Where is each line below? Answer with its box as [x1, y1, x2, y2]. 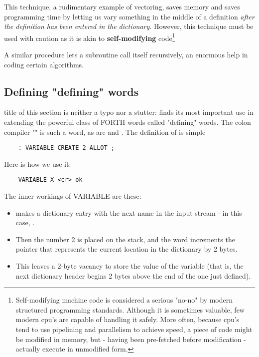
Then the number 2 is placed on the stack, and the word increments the [15, 234, 235, 244]
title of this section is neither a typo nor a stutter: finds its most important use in [4, 107, 254, 117]
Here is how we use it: [4, 158, 71, 169]
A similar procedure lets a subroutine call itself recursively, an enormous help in [4, 49, 248, 60]
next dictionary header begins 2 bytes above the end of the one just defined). [15, 270, 251, 281]
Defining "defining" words [4, 83, 139, 99]
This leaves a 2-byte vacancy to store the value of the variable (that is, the [15, 261, 244, 271]
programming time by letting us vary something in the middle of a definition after [4, 11, 255, 21]
